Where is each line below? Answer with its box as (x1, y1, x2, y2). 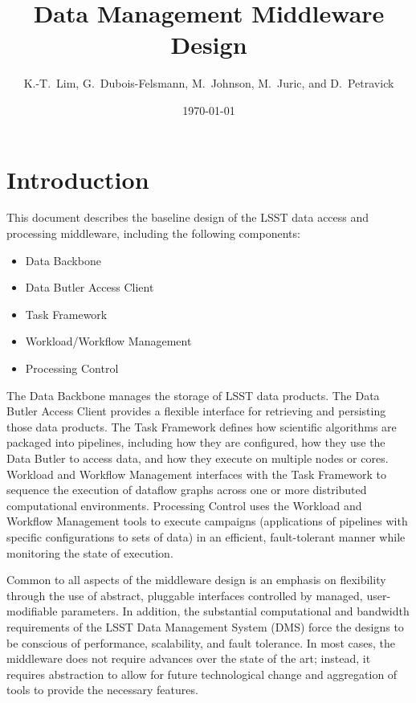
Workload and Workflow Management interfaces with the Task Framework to (6, 465, 387, 482)
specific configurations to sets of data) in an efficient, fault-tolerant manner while (6, 528, 406, 545)
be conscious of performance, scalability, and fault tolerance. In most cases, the (6, 634, 395, 651)
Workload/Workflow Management (25, 333, 192, 349)
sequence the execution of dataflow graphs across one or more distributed (6, 481, 367, 498)
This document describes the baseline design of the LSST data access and (6, 209, 369, 226)
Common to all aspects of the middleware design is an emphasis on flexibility (6, 571, 386, 588)
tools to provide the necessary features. (6, 681, 198, 698)
